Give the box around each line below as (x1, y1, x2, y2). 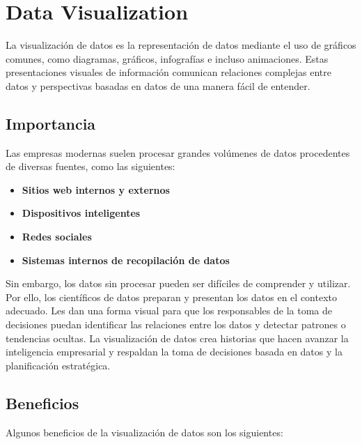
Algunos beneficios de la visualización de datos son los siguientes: (6, 424, 283, 439)
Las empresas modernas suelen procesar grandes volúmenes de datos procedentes (6, 145, 350, 160)
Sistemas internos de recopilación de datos (22, 252, 230, 267)
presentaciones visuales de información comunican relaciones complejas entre (6, 65, 332, 79)
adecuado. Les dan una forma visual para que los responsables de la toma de (6, 303, 332, 318)
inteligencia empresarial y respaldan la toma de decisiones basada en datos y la (6, 344, 343, 359)
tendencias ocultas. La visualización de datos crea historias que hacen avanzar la (6, 330, 349, 345)
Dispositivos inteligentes (22, 206, 141, 220)
